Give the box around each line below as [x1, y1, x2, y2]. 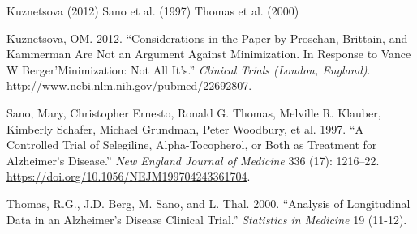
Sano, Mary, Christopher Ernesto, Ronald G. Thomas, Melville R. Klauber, [6, 104, 381, 121]
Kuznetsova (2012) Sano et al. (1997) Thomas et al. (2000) [6, 2, 299, 19]
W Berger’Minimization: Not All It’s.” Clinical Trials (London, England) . [6, 61, 371, 78]
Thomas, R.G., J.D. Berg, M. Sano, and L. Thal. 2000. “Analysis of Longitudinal [6, 194, 411, 211]
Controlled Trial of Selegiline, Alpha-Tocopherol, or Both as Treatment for [6, 136, 377, 153]
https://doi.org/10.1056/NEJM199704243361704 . [6, 168, 251, 185]
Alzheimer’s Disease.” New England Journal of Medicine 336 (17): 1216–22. [6, 151, 380, 168]
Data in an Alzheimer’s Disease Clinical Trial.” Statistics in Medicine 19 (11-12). [6, 211, 407, 228]
